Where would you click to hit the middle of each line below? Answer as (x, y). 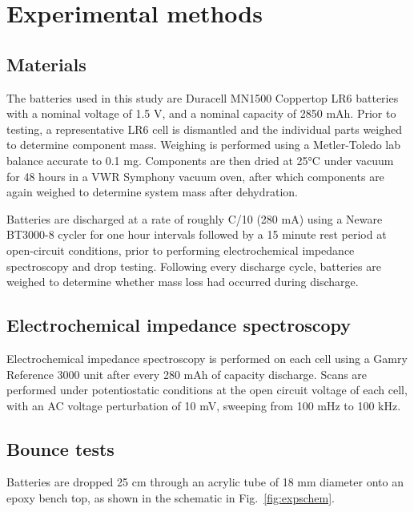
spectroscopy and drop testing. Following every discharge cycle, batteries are (194, 266)
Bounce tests (60, 448)
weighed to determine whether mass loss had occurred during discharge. (183, 282)
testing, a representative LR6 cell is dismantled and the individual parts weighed (205, 129)
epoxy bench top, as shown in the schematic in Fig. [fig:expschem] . (171, 498)
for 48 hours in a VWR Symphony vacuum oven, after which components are (195, 176)
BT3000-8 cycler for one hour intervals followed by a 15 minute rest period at (197, 234)
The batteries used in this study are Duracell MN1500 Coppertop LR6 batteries (203, 97)
